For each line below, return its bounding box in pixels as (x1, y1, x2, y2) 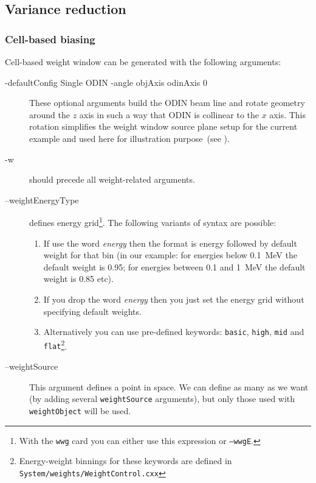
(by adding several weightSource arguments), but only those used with (29, 392, 295, 405)
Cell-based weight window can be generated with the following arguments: (5, 55, 281, 68)
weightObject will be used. (29, 404, 131, 417)
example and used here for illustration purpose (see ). (29, 132, 230, 144)
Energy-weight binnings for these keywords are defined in (19, 454, 232, 467)
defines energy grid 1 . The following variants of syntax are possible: (29, 214, 276, 228)
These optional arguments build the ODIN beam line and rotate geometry (29, 96, 305, 109)
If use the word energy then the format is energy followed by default (43, 236, 297, 249)
